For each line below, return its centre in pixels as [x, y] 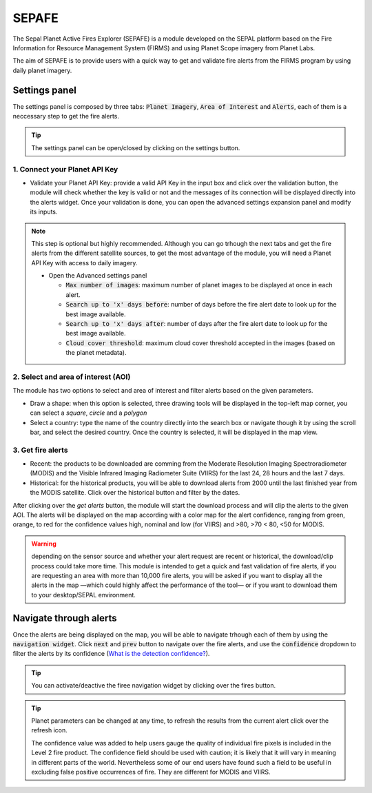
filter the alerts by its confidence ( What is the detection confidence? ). [111, 654]
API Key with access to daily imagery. [84, 262]
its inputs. [44, 212]
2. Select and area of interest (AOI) [72, 377]
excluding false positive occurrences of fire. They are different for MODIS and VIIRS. [151, 772]
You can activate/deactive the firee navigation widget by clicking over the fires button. [153, 686]
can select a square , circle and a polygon [89, 413]
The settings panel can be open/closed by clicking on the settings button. [136, 147]
